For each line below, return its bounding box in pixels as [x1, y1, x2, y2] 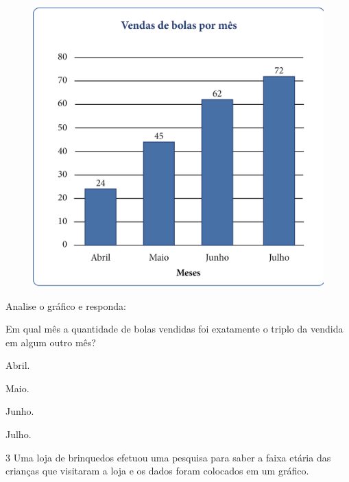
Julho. [5, 427, 32, 442]
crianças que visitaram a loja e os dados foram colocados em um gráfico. [5, 463, 309, 478]
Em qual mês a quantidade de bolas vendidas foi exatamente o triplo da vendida [5, 322, 344, 336]
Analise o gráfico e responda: [5, 298, 127, 313]
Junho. [5, 404, 34, 418]
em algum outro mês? [5, 335, 96, 349]
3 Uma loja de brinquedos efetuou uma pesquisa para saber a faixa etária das [5, 450, 331, 464]
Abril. [5, 358, 30, 372]
